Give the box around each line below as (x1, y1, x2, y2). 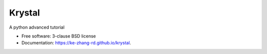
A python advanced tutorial (9, 24, 65, 30)
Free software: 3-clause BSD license (21, 33, 96, 39)
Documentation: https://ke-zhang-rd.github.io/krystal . (21, 40, 131, 46)
